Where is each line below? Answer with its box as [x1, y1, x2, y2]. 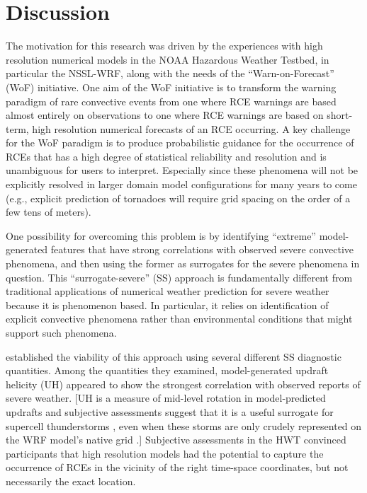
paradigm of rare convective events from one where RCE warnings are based [6, 93, 337, 108]
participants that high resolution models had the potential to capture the [6, 446, 324, 460]
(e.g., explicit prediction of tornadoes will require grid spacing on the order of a [6, 190, 351, 205]
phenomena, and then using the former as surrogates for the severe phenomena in [6, 256, 360, 271]
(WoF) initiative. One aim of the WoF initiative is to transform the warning [6, 79, 337, 94]
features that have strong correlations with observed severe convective [50, 242, 354, 257]
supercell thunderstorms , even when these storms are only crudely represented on [6, 418, 362, 433]
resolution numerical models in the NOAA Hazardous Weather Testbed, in [6, 52, 329, 66]
